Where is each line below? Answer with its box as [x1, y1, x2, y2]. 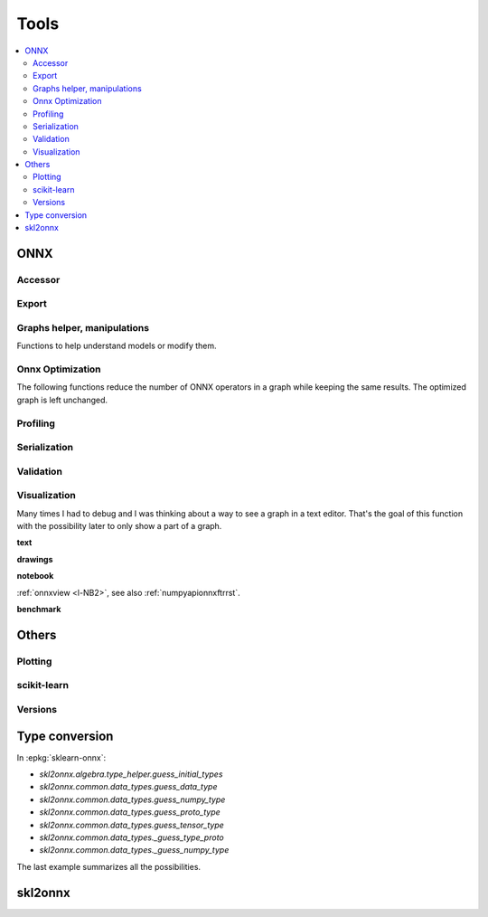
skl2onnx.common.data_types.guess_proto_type [39, 807, 221, 818]
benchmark [16, 604, 61, 614]
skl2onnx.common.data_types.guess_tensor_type [39, 819, 225, 830]
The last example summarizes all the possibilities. [16, 861, 202, 872]
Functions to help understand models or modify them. [16, 340, 217, 352]
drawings [16, 553, 53, 564]
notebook [16, 571, 54, 581]
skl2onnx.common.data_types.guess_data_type [39, 781, 218, 792]
